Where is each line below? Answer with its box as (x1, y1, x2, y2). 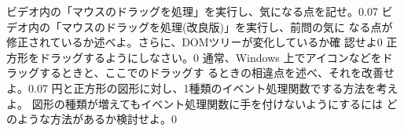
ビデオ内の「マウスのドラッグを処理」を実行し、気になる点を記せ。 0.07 (6, 3, 378, 19)
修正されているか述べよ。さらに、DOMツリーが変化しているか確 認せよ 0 (6, 34, 383, 50)
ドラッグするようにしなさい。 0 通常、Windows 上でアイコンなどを (39, 49, 382, 65)
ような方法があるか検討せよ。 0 (17, 111, 177, 127)
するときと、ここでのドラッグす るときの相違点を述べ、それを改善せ (39, 64, 395, 81)
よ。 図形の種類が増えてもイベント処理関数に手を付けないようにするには (6, 95, 384, 111)
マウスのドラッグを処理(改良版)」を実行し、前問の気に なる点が (61, 18, 393, 35)
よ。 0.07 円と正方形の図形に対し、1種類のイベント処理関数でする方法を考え (6, 79, 398, 96)
